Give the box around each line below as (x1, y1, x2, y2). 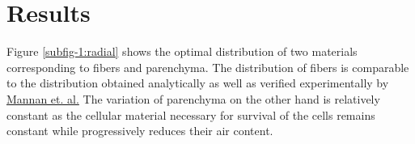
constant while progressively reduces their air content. (6, 122, 273, 139)
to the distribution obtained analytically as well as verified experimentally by (6, 74, 389, 91)
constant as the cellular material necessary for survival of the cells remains (6, 106, 375, 123)
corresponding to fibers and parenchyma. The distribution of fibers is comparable (6, 58, 409, 75)
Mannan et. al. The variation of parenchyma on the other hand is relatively (6, 90, 380, 107)
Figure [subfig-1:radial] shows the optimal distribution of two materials (6, 43, 358, 60)
